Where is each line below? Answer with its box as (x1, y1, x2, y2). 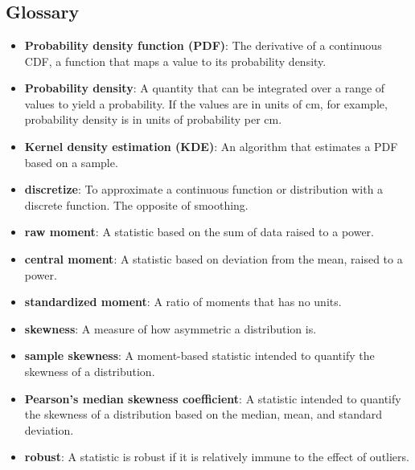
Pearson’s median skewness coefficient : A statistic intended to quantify (24, 390, 401, 407)
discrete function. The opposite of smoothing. (24, 196, 249, 213)
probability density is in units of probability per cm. (24, 111, 282, 128)
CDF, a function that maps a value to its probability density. (24, 52, 327, 69)
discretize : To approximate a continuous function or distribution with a (24, 181, 384, 198)
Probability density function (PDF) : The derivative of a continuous (24, 37, 382, 53)
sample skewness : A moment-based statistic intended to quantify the (24, 347, 375, 364)
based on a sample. (24, 153, 118, 170)
